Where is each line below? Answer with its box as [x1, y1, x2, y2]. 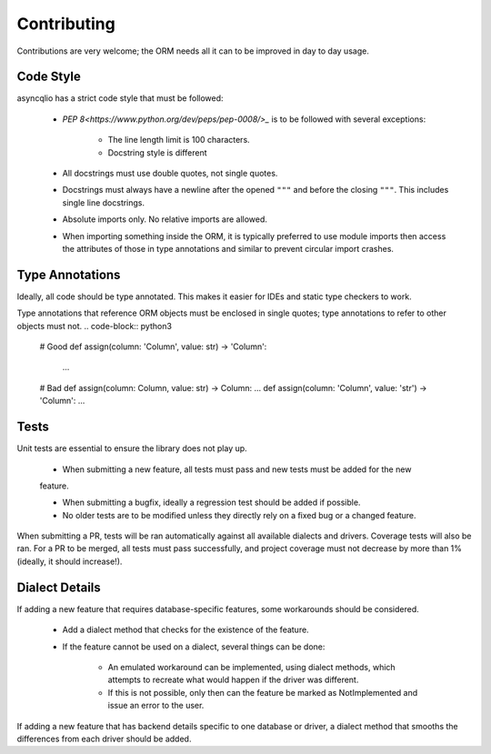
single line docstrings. [62, 196, 145, 208]
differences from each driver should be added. [16, 733, 192, 744]
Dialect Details [16, 579, 102, 595]
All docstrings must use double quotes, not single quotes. [62, 168, 278, 179]
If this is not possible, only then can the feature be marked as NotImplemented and [107, 687, 418, 698]
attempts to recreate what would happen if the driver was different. [107, 674, 359, 686]
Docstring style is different [107, 146, 208, 158]
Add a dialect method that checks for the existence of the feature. [62, 624, 309, 636]
